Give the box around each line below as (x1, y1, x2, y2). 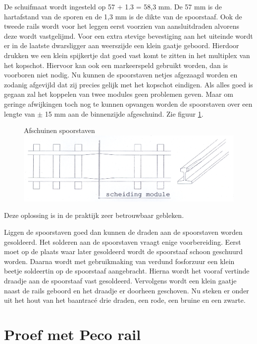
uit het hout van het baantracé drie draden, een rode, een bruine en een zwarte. (4, 295, 246, 305)
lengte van (4, 108, 35, 119)
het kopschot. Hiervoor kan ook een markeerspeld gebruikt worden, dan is (4, 60, 228, 70)
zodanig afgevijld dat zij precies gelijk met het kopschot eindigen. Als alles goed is (4, 79, 253, 89)
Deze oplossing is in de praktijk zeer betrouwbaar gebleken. (4, 210, 184, 220)
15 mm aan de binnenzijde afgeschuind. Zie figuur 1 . (45, 108, 204, 119)
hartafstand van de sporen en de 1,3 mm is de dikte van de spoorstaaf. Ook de (4, 11, 242, 21)
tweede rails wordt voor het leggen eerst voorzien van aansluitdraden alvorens (4, 21, 240, 31)
